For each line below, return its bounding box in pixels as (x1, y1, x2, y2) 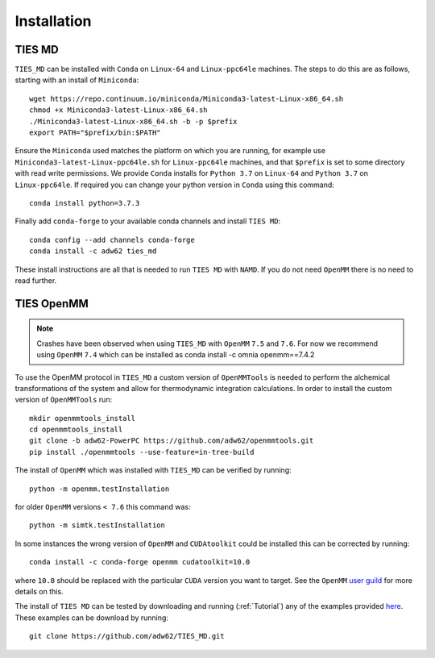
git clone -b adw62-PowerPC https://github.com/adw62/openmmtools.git (29, 436, 314, 445)
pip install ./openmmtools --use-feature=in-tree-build (29, 448, 255, 456)
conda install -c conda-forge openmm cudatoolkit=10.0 (29, 557, 251, 567)
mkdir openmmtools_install (29, 414, 136, 423)
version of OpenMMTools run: (14, 395, 113, 405)
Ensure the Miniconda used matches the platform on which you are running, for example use (14, 146, 326, 156)
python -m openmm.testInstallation (29, 484, 170, 493)
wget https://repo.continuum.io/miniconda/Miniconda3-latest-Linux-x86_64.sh (29, 94, 344, 103)
